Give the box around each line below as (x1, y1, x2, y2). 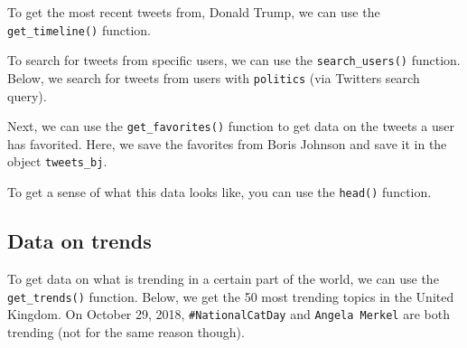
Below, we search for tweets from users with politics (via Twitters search (7, 68, 420, 87)
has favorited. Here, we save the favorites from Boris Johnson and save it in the (7, 134, 447, 153)
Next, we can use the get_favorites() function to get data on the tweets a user (7, 117, 454, 136)
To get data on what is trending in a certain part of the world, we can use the (7, 268, 439, 287)
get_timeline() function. (7, 20, 151, 39)
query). (7, 86, 47, 105)
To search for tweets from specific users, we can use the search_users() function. (7, 51, 461, 70)
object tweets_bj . (7, 152, 107, 171)
